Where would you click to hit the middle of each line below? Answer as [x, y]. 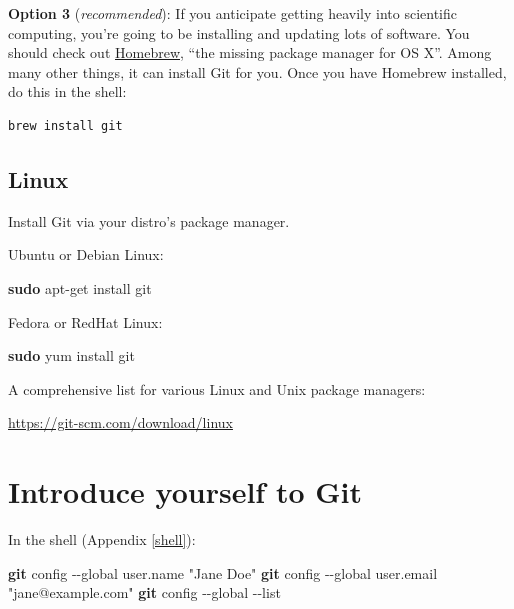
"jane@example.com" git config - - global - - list [144, 592]
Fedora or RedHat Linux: [85, 321]
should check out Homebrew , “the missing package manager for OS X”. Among [250, 52]
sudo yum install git [71, 355]
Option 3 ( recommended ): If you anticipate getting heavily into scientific [232, 13]
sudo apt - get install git [80, 287]
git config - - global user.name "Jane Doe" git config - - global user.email [223, 572]
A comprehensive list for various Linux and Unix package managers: [217, 388]
